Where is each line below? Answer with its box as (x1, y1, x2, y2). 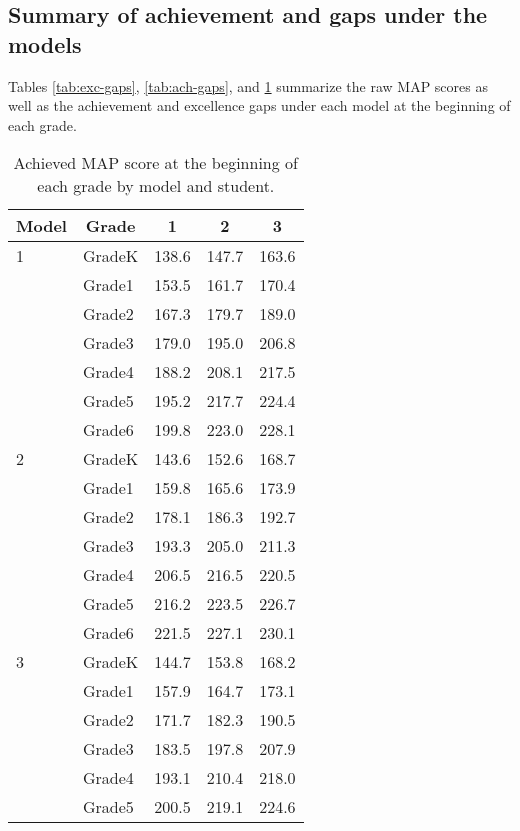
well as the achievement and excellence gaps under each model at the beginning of (8, 95, 511, 116)
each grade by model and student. (37, 174, 275, 198)
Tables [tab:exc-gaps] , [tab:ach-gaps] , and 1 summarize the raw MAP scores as (8, 75, 488, 96)
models (8, 28, 82, 59)
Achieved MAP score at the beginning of (13, 151, 298, 175)
